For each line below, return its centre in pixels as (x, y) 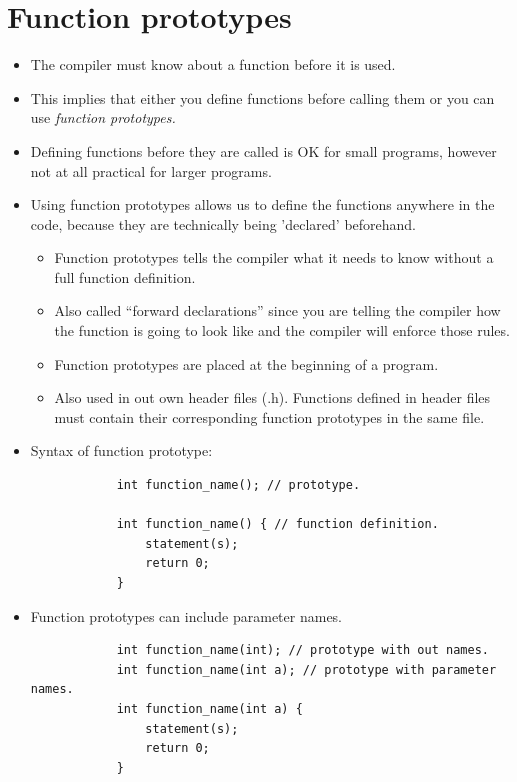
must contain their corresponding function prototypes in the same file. (269, 416)
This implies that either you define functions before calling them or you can (262, 97)
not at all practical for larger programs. (151, 170)
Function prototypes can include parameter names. (186, 615)
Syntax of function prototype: (121, 450)
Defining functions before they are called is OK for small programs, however (263, 150)
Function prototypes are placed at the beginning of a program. (246, 363)
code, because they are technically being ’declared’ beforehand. (223, 223)
